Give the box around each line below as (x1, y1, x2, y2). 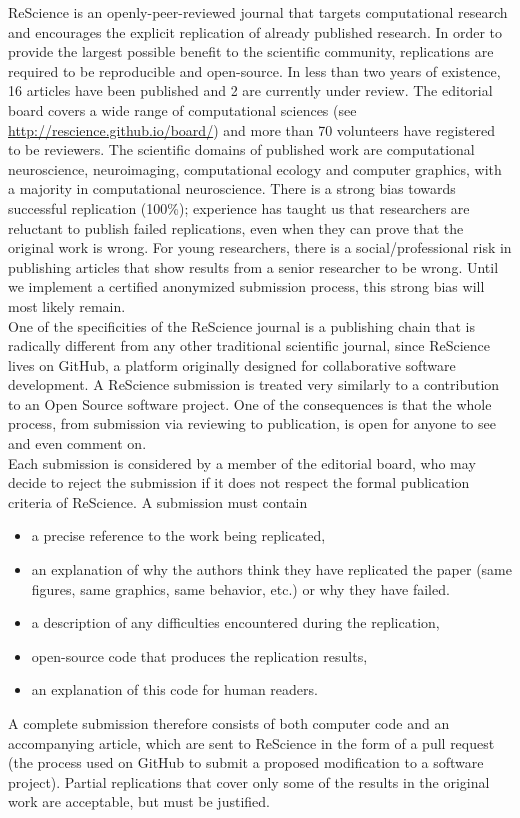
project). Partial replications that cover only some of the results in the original (8, 771, 490, 792)
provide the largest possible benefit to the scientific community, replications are (8, 41, 494, 62)
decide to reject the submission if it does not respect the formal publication (8, 472, 470, 493)
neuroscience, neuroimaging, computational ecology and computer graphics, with (8, 158, 502, 179)
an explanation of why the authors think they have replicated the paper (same (31, 559, 512, 580)
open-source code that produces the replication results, (31, 645, 368, 666)
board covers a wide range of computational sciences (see (8, 99, 357, 120)
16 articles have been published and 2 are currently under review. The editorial (8, 80, 493, 101)
